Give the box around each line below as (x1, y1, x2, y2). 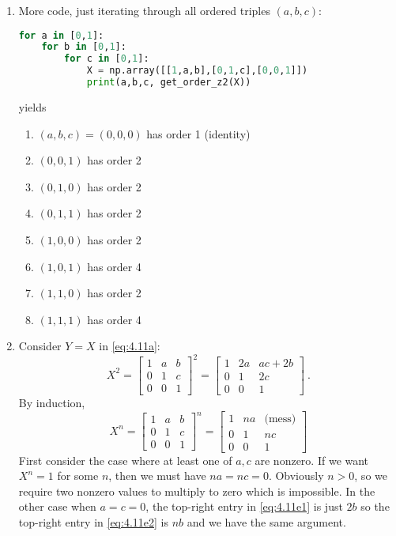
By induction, (18, 394, 85, 410)
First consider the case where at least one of (18, 451, 232, 468)
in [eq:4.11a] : (99, 338, 160, 354)
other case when (18, 498, 96, 515)
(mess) (264, 413, 296, 425)
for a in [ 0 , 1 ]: (18, 29, 104, 41)
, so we (354, 467, 387, 484)
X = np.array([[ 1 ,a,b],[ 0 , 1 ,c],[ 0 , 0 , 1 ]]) (86, 65, 308, 77)
